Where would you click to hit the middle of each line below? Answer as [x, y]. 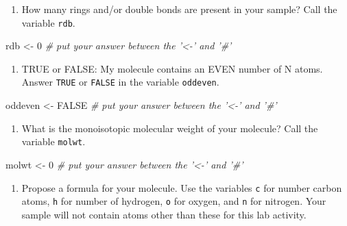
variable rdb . [48, 22]
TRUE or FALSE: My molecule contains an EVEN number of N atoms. [172, 68]
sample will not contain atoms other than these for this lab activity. [164, 214]
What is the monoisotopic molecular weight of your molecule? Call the [170, 128]
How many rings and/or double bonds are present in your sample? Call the [179, 9]
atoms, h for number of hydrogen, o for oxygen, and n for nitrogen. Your [174, 201]
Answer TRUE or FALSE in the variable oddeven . [120, 82]
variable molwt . [53, 141]
